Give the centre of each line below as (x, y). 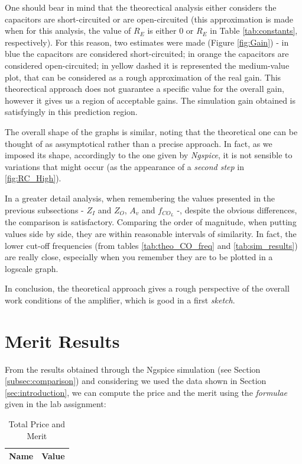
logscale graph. (32, 268)
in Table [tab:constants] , (254, 31)
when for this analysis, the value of (68, 31)
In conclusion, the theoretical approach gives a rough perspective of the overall (147, 288)
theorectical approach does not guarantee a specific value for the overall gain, (144, 89)
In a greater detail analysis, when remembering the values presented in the (140, 198)
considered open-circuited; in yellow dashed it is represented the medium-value (147, 65)
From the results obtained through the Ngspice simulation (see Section (133, 369)
